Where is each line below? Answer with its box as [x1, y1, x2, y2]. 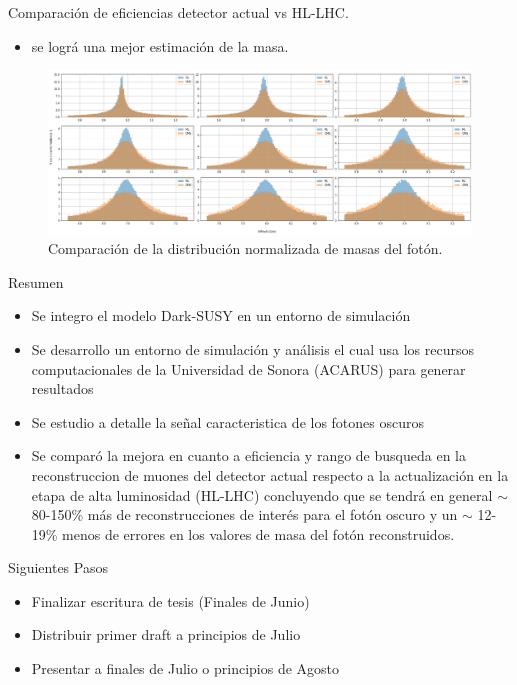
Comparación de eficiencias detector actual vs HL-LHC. [8, 2, 349, 22]
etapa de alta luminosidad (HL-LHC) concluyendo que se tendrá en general [31, 484, 493, 505]
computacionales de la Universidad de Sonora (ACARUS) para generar [31, 358, 466, 379]
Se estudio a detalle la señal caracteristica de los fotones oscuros [31, 411, 425, 432]
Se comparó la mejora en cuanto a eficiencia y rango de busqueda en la [31, 445, 466, 466]
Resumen [8, 271, 64, 292]
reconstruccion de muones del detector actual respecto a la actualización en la [31, 464, 509, 485]
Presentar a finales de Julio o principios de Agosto [31, 658, 340, 679]
